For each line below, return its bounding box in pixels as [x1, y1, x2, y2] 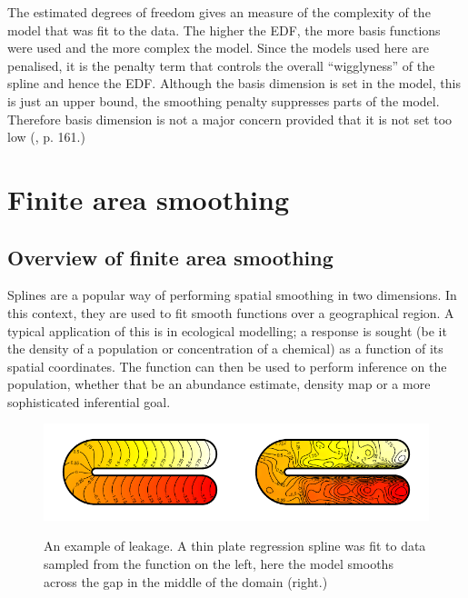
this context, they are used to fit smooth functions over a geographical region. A [7, 303, 454, 322]
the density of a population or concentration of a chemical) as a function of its [7, 339, 443, 358]
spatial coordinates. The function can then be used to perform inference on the [7, 356, 447, 375]
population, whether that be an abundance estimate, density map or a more [7, 374, 431, 394]
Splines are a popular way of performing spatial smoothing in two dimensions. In [7, 285, 457, 304]
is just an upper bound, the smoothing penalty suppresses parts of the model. [7, 91, 440, 110]
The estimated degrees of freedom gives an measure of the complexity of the [7, 3, 431, 21]
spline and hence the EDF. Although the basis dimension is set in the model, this [7, 74, 461, 93]
